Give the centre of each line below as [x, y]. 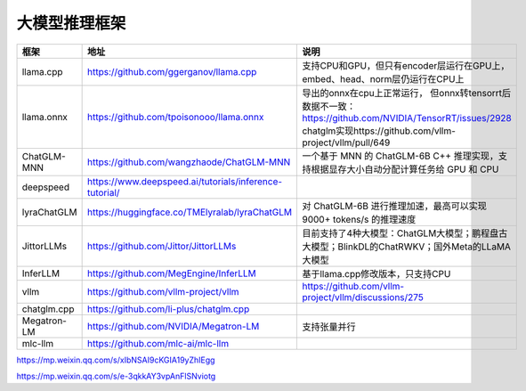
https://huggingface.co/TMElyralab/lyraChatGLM [190, 212]
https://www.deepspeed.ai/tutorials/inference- [185, 181]
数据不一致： [329, 106]
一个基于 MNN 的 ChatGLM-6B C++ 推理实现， [400, 156]
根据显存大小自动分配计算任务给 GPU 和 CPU [405, 169]
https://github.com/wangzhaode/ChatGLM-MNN [189, 162]
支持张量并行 [329, 327]
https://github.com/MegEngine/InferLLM [172, 273]
